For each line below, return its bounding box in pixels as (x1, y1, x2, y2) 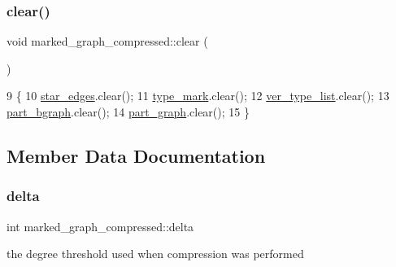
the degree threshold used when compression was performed (7, 245, 304, 262)
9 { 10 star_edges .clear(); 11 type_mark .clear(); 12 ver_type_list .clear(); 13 (7, 87, 389, 104)
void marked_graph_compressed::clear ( (7, 33, 208, 50)
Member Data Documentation (7, 142, 266, 168)
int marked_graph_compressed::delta (7, 217, 194, 234)
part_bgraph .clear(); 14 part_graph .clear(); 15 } (7, 103, 250, 120)
